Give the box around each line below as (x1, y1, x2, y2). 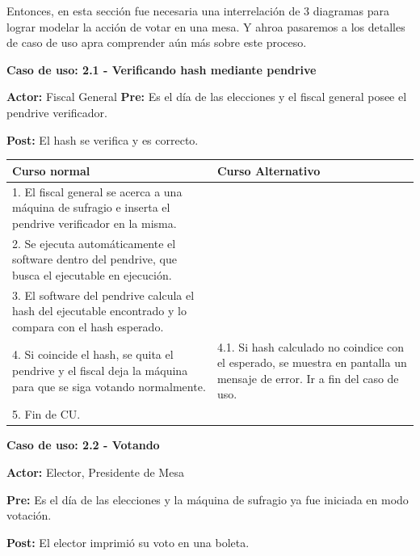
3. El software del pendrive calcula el (12, 286, 195, 303)
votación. (6, 507, 52, 524)
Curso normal (12, 162, 90, 179)
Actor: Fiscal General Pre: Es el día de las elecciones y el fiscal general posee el (6, 88, 407, 105)
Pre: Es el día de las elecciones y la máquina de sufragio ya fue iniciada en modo (6, 491, 409, 508)
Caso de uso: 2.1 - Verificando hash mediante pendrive (6, 61, 317, 78)
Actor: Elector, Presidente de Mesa (6, 463, 184, 480)
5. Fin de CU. (12, 406, 81, 423)
